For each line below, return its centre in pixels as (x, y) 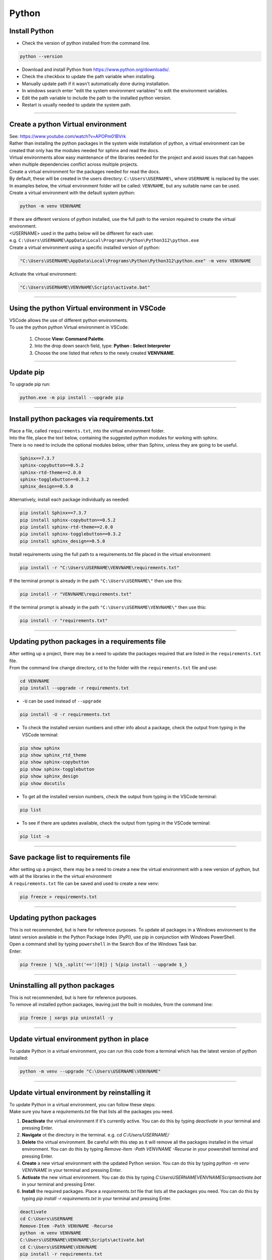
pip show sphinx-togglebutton (57, 769)
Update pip (27, 372)
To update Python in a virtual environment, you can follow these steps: (82, 1104)
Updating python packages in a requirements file (88, 642)
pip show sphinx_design (49, 776)
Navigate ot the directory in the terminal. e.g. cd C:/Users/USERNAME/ (96, 1135)
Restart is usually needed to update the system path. (77, 105)
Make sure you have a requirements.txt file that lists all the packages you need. (91, 1112)
